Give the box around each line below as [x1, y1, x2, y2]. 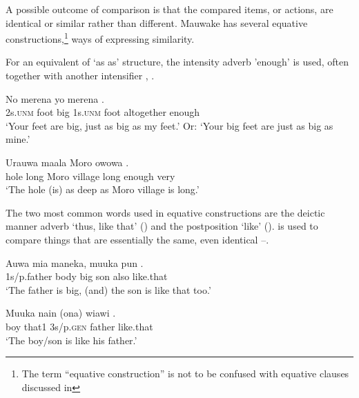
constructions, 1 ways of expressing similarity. [6, 30, 195, 46]
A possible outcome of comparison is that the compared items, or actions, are [6, 2, 333, 16]
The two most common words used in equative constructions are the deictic [6, 205, 325, 219]
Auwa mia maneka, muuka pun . [6, 255, 144, 270]
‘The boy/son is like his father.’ [6, 332, 137, 347]
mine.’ [6, 132, 30, 146]
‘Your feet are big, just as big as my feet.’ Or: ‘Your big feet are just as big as [6, 118, 333, 132]
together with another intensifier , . [6, 68, 155, 83]
